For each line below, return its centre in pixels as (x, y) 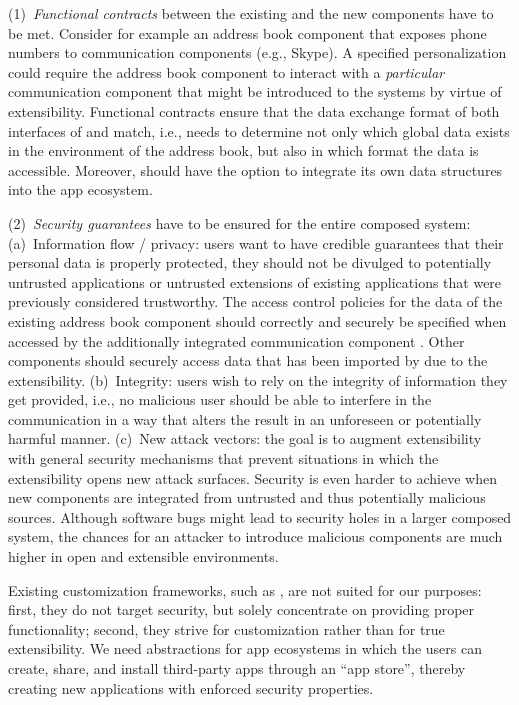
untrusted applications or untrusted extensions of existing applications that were (255, 281)
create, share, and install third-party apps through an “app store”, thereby (237, 668)
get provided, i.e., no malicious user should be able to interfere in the (220, 399)
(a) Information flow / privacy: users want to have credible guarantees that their (256, 242)
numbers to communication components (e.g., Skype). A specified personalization (257, 52)
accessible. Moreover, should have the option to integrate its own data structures (255, 169)
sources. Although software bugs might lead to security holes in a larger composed (260, 516)
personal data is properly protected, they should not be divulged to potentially (250, 262)
